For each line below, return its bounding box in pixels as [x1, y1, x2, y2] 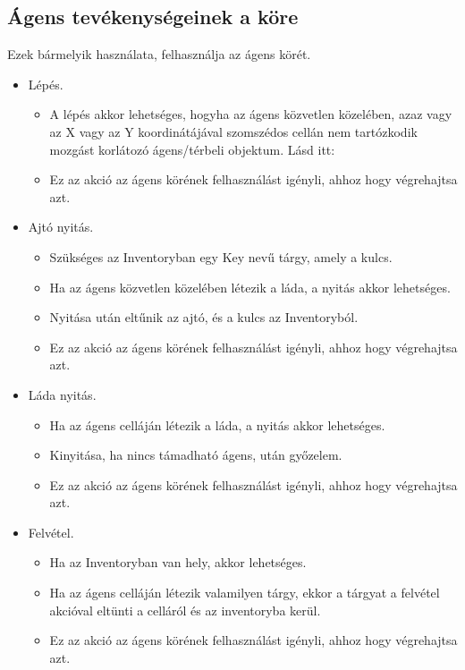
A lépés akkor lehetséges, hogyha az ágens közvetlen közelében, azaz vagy [49, 105, 452, 123]
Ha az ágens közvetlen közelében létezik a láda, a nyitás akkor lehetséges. [49, 277, 451, 296]
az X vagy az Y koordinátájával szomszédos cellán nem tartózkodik [49, 122, 418, 140]
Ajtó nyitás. [28, 217, 94, 236]
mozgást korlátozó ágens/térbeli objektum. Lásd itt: [49, 140, 335, 158]
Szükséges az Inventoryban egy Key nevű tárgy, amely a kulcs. [49, 247, 393, 266]
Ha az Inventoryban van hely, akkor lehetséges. [49, 553, 307, 572]
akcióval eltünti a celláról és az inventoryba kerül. [49, 600, 321, 619]
